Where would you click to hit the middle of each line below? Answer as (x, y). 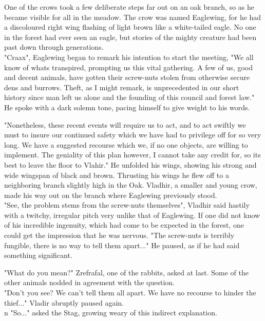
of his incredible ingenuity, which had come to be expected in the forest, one (124, 225)
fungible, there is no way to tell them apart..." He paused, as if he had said (122, 245)
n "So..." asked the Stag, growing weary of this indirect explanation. (111, 313)
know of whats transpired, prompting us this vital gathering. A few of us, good (128, 67)
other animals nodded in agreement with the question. (89, 282)
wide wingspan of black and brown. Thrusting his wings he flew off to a (117, 175)
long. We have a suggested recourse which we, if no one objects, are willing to (126, 144)
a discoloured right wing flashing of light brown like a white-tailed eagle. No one (130, 27)
